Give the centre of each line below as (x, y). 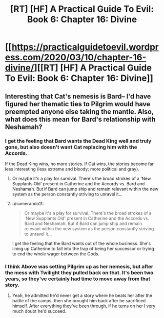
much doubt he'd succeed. (39, 311)
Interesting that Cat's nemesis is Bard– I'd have (78, 96)
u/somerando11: (28, 203)
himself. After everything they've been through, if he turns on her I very (84, 306)
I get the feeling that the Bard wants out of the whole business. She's (82, 243)
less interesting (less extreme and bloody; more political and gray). (72, 169)
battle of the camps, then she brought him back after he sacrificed (79, 301)
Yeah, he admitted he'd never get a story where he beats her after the (82, 295)
